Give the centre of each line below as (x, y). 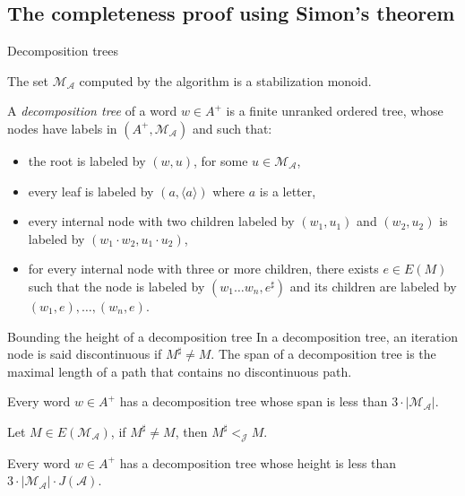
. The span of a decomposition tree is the (323, 354)
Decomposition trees (63, 51)
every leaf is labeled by (91, 191)
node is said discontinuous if (85, 354)
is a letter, (288, 191)
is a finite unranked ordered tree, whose (335, 111)
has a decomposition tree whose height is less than (258, 462)
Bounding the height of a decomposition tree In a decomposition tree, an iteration (232, 336)
